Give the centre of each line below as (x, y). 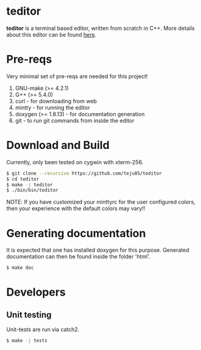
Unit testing (29, 315)
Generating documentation (76, 233)
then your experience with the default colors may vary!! (76, 208)
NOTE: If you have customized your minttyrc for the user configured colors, (101, 202)
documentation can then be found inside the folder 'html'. (78, 257)
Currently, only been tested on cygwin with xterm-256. (75, 162)
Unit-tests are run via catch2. (43, 330)
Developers (36, 292)
